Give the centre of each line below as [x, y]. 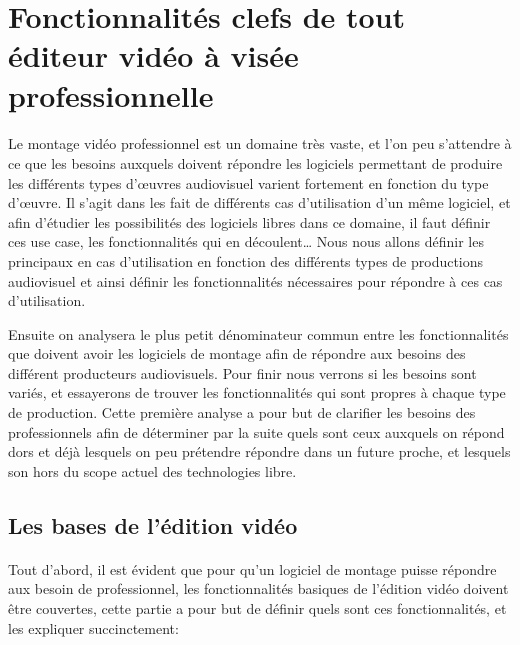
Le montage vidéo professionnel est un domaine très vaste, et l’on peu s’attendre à [260, 143]
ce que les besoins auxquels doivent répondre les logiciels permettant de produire [255, 162]
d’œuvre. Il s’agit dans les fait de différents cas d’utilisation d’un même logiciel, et [259, 202]
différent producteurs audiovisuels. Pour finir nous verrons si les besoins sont [242, 372]
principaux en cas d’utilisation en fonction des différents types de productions [246, 260]
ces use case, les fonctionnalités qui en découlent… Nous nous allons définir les [246, 241]
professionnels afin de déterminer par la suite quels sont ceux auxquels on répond [256, 431]
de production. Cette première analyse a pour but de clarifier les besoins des [242, 412]
